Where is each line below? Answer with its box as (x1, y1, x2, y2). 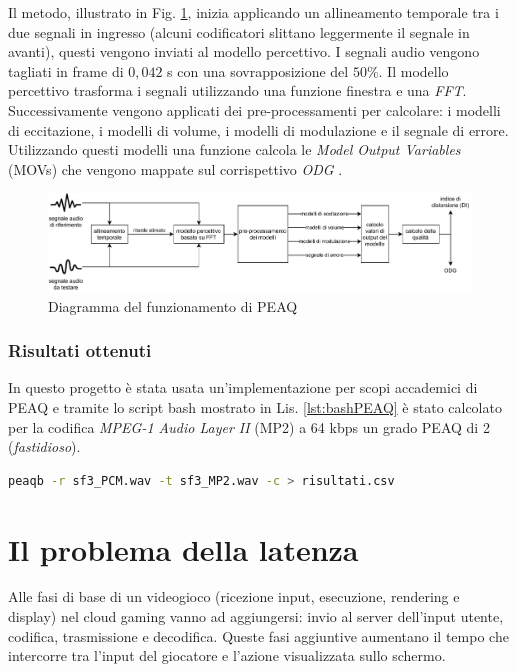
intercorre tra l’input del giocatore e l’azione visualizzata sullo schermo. (8, 645, 446, 666)
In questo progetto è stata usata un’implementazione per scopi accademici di (8, 377, 478, 398)
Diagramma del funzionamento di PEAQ (48, 295, 298, 316)
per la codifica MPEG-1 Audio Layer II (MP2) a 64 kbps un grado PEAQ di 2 (8, 416, 490, 437)
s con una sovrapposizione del (167, 60, 349, 81)
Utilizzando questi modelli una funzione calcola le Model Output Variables (8, 139, 461, 160)
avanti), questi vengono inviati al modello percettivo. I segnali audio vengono (8, 41, 480, 62)
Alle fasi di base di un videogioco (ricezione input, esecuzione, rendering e (8, 586, 460, 607)
